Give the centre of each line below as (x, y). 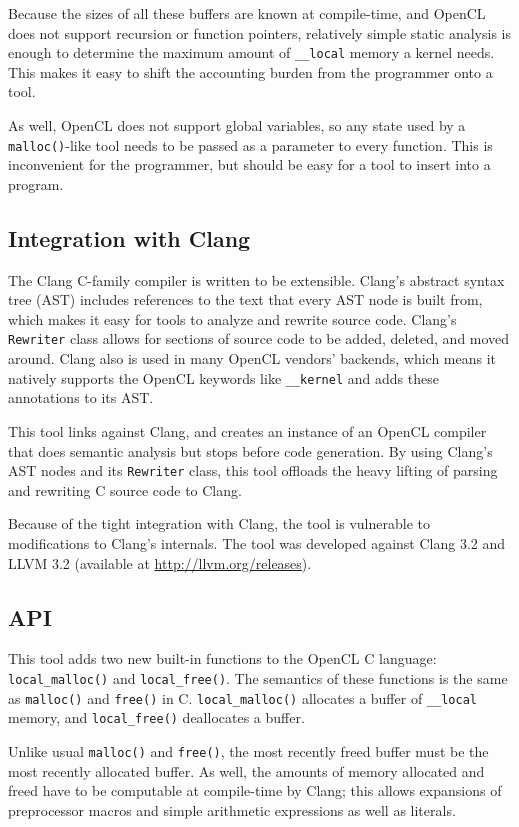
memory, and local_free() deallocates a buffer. (156, 717)
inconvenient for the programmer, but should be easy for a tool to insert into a (249, 164)
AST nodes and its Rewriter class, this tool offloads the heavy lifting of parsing (253, 470)
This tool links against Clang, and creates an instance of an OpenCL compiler (247, 430)
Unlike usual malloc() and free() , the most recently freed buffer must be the (248, 750)
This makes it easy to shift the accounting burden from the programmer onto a (250, 71)
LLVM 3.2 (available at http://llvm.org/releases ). (160, 562)
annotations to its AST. (81, 397)
